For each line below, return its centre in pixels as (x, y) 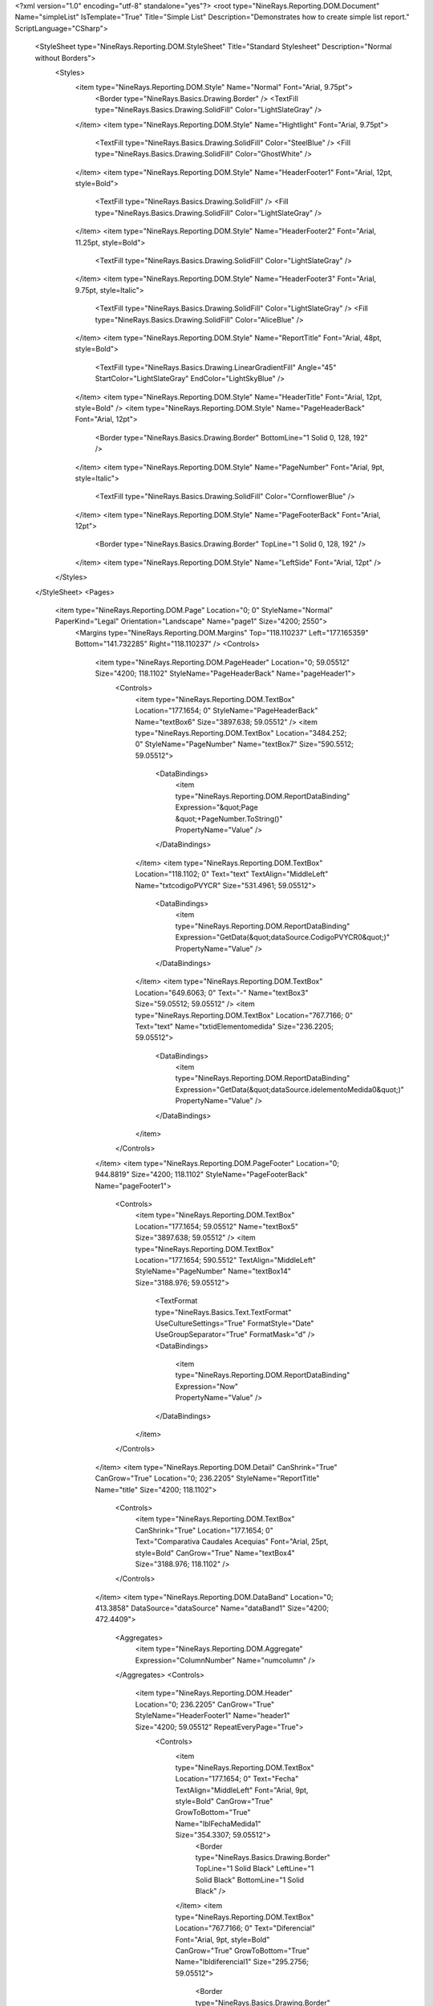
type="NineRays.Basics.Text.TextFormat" (223, 1312)
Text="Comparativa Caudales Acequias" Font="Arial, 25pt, (232, 1541)
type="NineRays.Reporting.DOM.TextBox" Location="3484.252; (241, 733)
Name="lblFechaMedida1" (218, 1823)
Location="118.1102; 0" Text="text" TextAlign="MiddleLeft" (232, 874)
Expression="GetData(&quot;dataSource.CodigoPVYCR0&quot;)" (283, 937)
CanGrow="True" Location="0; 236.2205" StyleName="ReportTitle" (207, 1478)
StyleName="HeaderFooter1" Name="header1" (212, 1716)
